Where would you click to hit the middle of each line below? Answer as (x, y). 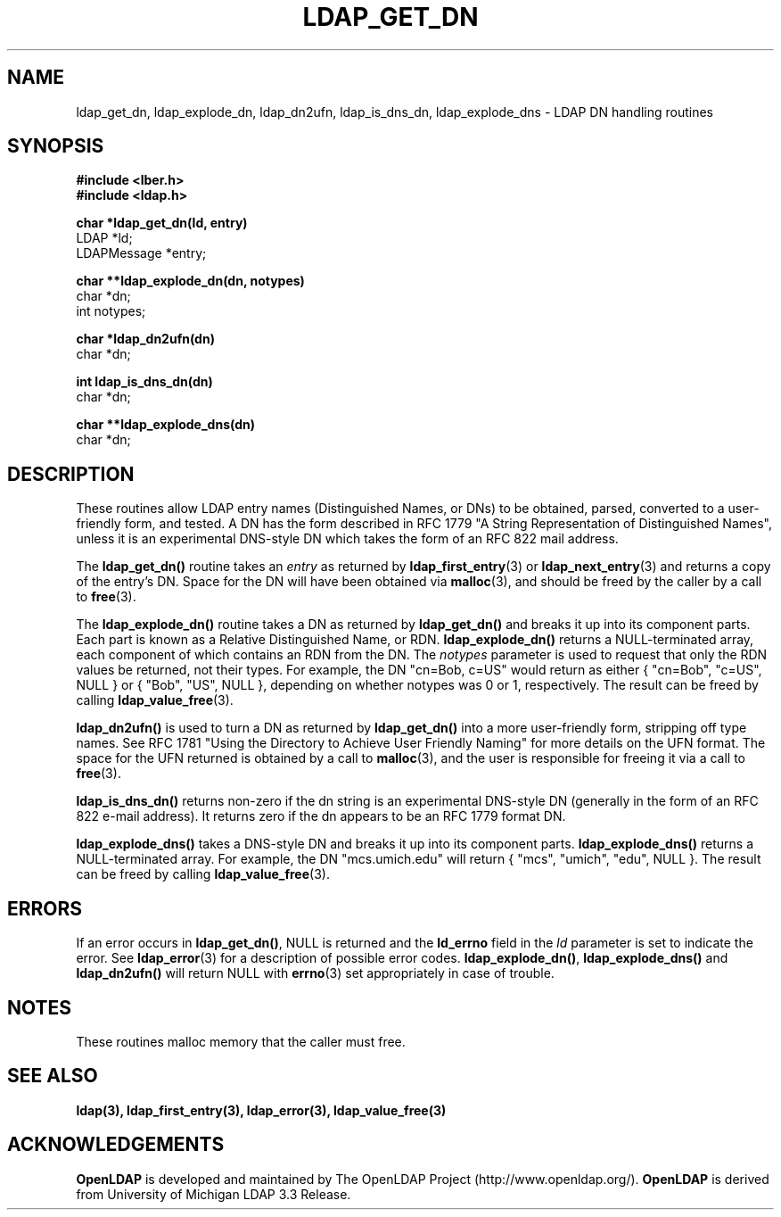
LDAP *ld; (104, 238)
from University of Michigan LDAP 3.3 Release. (214, 1194)
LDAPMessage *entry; (141, 253)
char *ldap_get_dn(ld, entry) (162, 223)
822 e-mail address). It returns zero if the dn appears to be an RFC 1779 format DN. (321, 816)
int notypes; (111, 311)
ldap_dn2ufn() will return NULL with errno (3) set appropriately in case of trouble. (315, 973)
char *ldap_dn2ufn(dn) (145, 339)
